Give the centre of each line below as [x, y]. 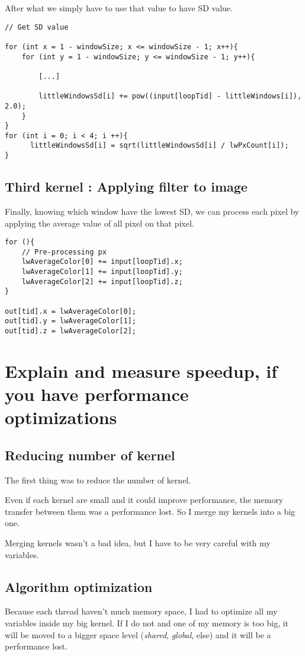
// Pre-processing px [64, 252]
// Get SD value [37, 27]
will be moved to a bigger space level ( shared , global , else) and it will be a [138, 634]
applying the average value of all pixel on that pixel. [99, 223]
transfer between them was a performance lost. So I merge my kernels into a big [150, 511]
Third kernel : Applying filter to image [126, 187]
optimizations [61, 417]
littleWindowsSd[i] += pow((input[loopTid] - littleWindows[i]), [170, 96]
